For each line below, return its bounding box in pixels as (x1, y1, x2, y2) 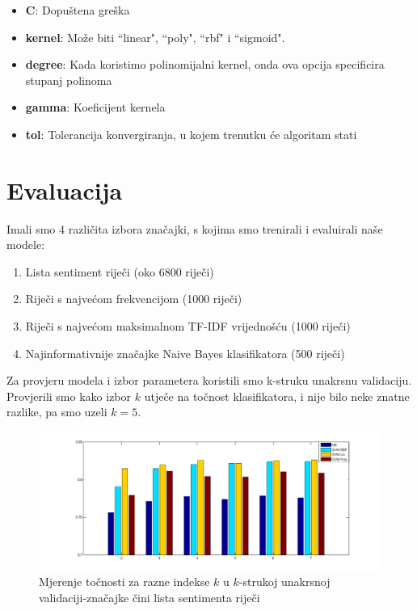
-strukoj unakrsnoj (238, 573, 331, 590)
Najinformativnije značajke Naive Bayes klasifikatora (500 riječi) (25, 344, 345, 361)
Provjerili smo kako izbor (6, 387, 132, 404)
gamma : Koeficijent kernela (25, 99, 166, 116)
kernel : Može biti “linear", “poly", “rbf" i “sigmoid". (25, 28, 285, 45)
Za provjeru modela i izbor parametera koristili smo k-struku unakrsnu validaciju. (6, 372, 412, 389)
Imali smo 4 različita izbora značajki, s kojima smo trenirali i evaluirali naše (6, 220, 383, 237)
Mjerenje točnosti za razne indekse (39, 573, 210, 590)
